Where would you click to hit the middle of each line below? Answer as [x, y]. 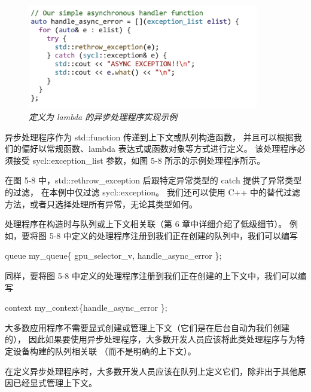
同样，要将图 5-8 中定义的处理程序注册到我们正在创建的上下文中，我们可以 [151, 275]
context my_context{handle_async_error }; [86, 307]
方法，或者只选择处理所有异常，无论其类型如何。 [101, 203]
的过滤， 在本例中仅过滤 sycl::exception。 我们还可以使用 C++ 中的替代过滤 [153, 192]
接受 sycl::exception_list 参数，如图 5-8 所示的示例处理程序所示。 [139, 160]
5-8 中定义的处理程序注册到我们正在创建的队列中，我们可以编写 [173, 235]
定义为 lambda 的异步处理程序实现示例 [103, 117]
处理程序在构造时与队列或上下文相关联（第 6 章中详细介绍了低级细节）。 [146, 224]
